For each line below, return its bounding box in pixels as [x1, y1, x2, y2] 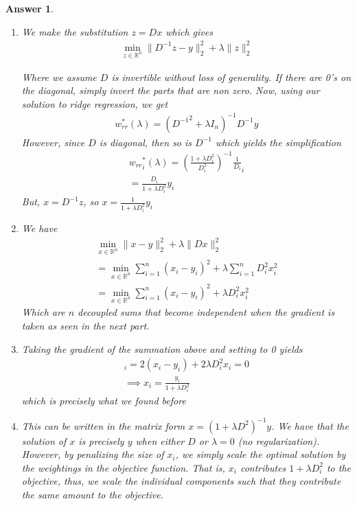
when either [135, 433, 185, 448]
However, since [21, 135, 85, 149]
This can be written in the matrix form [21, 418, 185, 433]
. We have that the [271, 418, 349, 433]
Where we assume [21, 69, 97, 84]
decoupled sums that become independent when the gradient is [78, 305, 335, 319]
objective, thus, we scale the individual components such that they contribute [21, 474, 341, 488]
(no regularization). [238, 433, 320, 448]
